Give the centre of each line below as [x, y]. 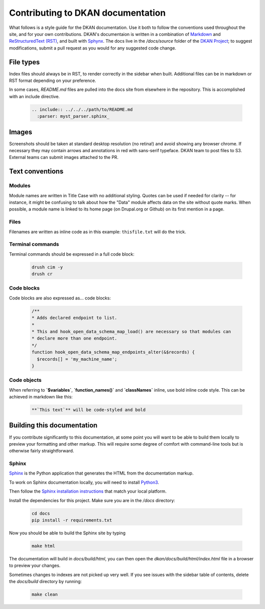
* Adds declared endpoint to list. [74, 318]
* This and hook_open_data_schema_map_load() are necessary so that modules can [131, 331]
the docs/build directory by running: [45, 582]
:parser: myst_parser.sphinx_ [73, 116]
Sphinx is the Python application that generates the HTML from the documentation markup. [101, 473]
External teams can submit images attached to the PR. [64, 158]
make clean [45, 595]
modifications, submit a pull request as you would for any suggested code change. [93, 48]
